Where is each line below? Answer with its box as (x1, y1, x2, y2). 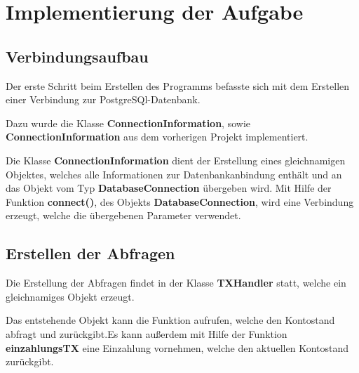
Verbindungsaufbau (6, 45, 149, 67)
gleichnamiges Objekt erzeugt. (6, 289, 135, 303)
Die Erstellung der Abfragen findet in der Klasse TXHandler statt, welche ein (6, 275, 346, 290)
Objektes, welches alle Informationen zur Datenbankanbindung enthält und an (6, 166, 342, 181)
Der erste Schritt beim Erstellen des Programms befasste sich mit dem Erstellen (6, 78, 350, 93)
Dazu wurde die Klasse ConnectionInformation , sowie (6, 115, 250, 130)
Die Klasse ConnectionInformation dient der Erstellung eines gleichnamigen (6, 152, 346, 167)
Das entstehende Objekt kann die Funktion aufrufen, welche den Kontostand (6, 313, 335, 327)
